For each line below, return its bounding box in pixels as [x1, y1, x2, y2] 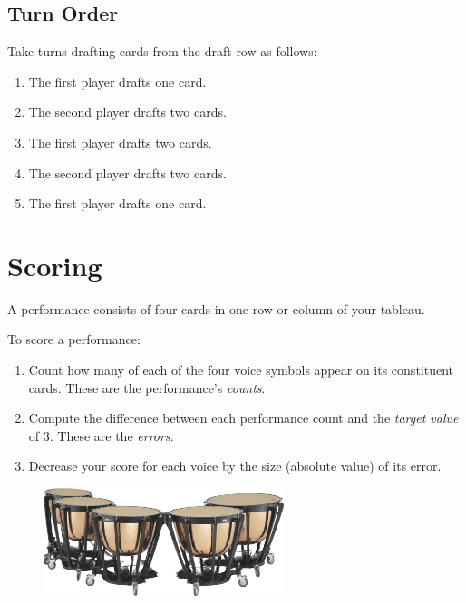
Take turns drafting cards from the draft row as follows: [7, 42, 317, 61]
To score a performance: [7, 330, 141, 349]
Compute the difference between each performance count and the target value [28, 408, 459, 427]
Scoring [7, 246, 102, 283]
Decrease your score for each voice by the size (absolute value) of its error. [28, 456, 442, 475]
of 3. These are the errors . [28, 426, 174, 445]
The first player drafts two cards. [28, 132, 212, 151]
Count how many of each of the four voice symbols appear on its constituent [28, 360, 453, 379]
